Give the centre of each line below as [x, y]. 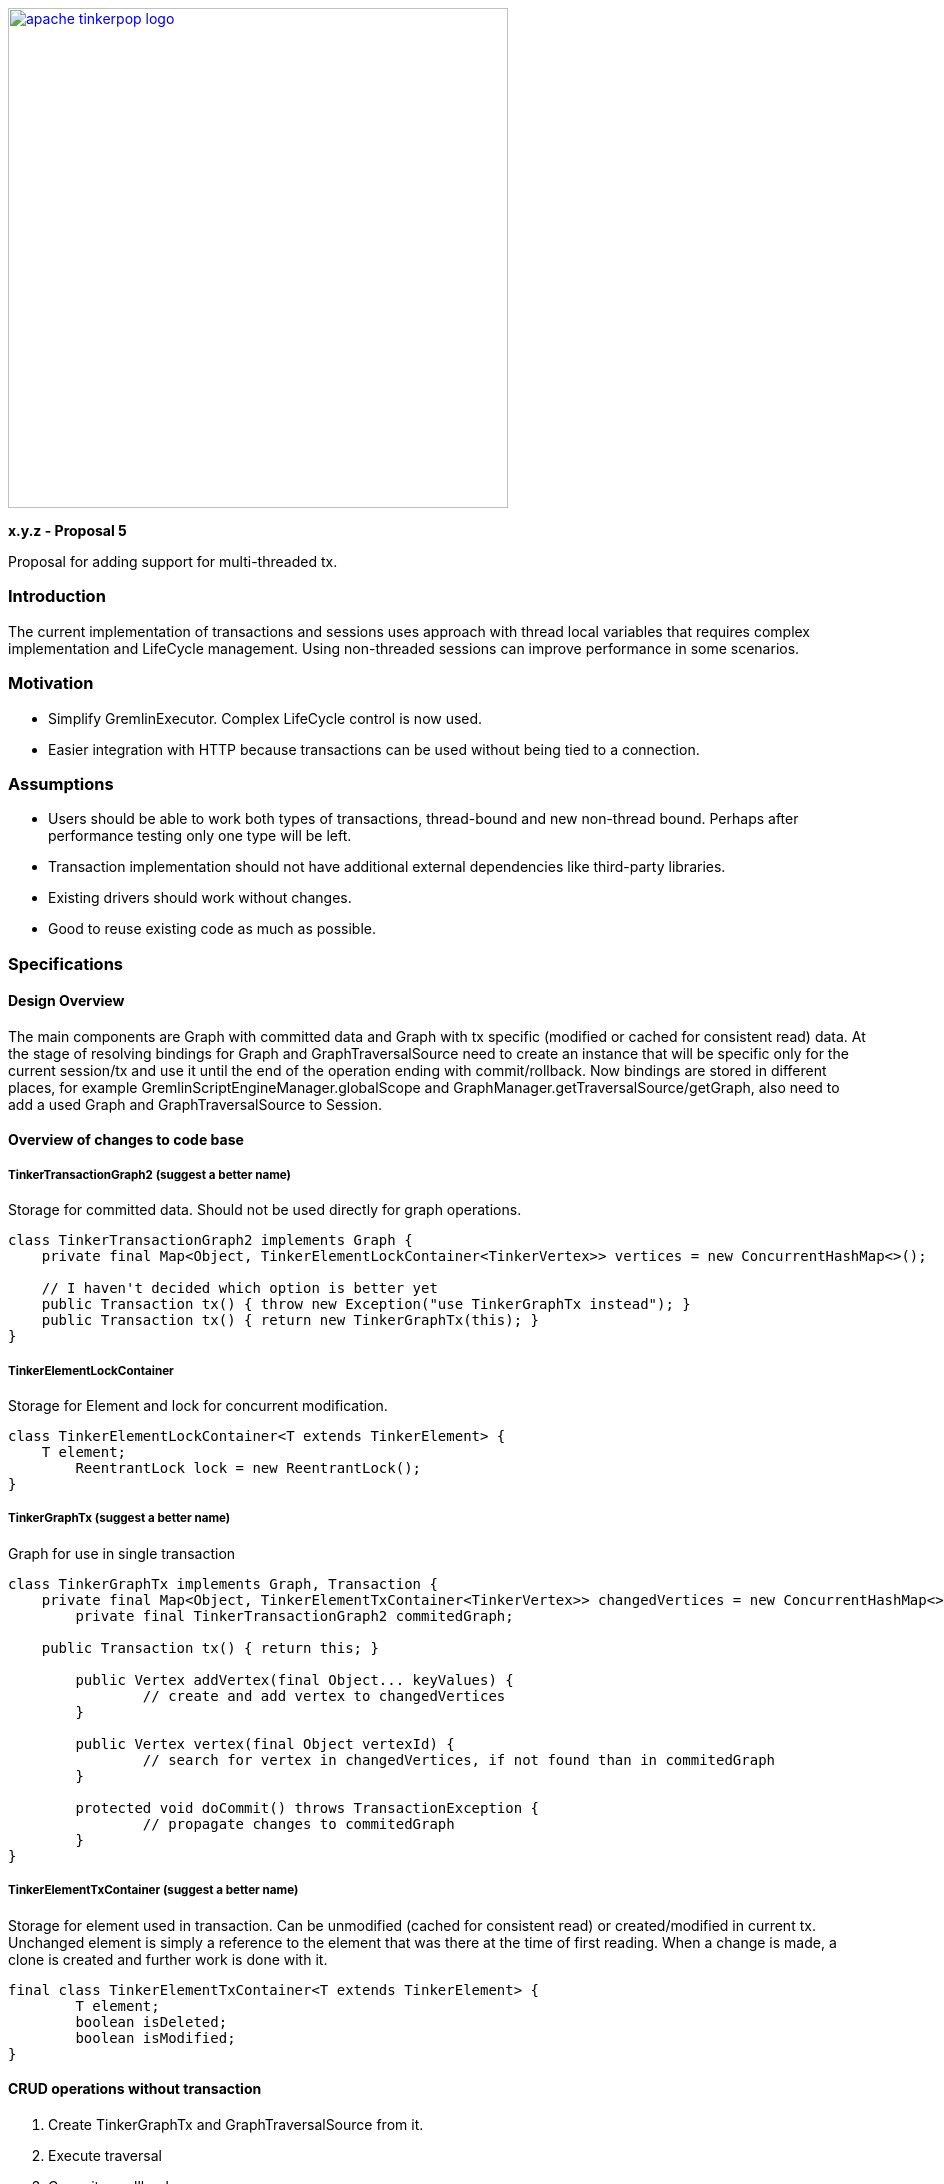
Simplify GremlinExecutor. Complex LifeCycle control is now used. [265, 718]
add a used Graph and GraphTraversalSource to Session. [195, 1104]
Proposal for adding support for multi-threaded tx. [173, 561]
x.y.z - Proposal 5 [67, 530]
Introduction [57, 596]
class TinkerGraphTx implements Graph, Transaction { [223, 1583]
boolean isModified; [155, 2037]
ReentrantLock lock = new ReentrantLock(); [248, 1468]
